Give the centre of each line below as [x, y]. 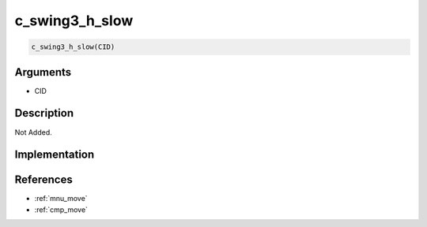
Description [44, 113]
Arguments [43, 72]
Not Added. [34, 132]
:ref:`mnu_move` [61, 199]
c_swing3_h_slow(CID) [73, 47]
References [43, 180]
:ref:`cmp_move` [61, 210]
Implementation [55, 155]
